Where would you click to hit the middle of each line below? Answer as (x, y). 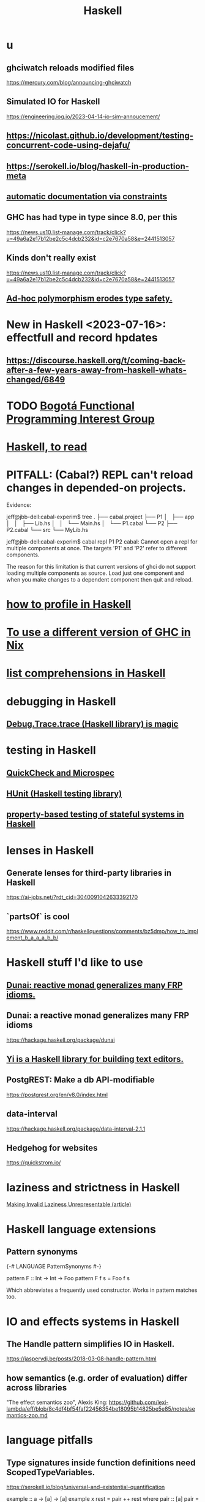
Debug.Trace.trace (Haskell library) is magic (92, 724)
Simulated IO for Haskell (53, 102)
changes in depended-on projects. (96, 488)
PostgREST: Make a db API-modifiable (80, 1080)
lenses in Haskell (50, 850)
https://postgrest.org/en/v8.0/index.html (57, 1094)
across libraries (37, 1388)
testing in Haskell (51, 750)
